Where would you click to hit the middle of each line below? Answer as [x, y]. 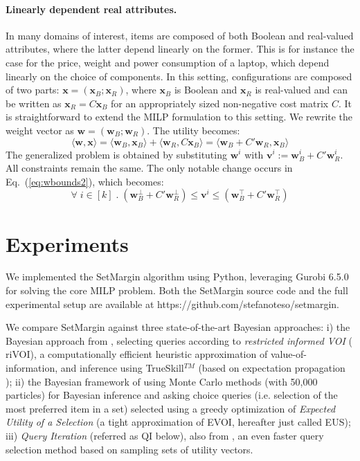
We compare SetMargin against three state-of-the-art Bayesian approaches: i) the [178, 327]
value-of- [288, 354]
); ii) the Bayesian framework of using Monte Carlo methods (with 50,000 [162, 381]
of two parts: [33, 90]
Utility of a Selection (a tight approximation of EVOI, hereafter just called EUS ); [178, 422]
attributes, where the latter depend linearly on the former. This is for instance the [180, 49]
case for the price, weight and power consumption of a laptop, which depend [168, 62]
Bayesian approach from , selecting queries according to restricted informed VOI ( [179, 340]
